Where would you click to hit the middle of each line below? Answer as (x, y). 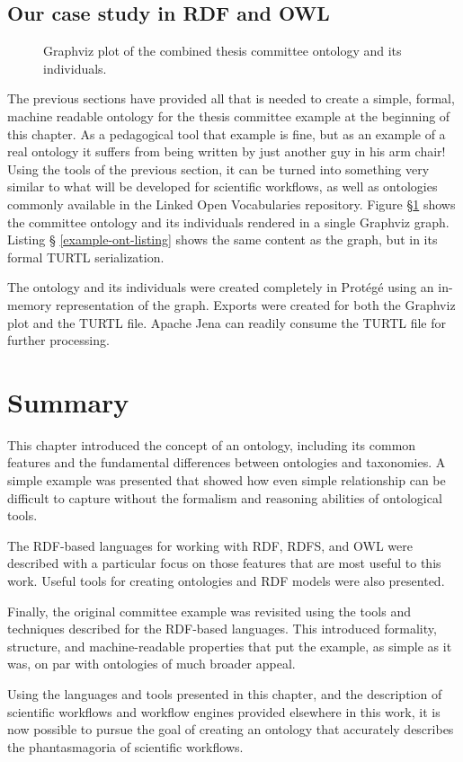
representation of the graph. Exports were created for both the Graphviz (256, 304)
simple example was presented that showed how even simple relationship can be (227, 480)
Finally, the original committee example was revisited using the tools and (209, 611)
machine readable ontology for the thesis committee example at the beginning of (229, 115)
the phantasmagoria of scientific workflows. (125, 746)
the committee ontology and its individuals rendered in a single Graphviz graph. (228, 222)
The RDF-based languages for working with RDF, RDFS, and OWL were (210, 545)
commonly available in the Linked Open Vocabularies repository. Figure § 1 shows (231, 204)
